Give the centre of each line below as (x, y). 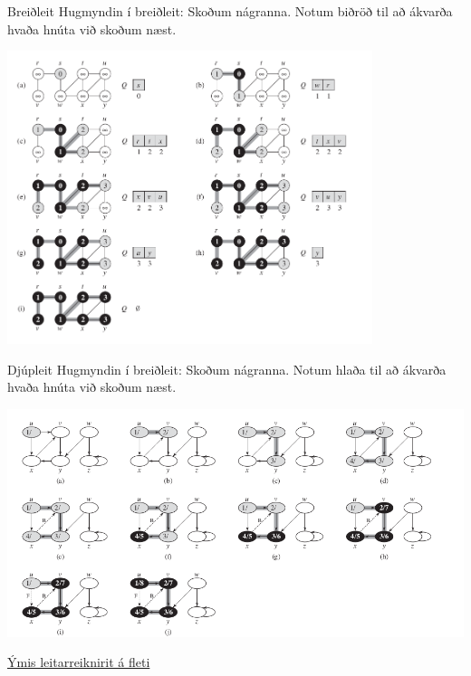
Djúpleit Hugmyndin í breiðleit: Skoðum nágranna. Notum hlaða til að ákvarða (227, 369)
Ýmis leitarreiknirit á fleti (79, 662)
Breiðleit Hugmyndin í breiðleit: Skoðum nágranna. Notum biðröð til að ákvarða (230, 11)
